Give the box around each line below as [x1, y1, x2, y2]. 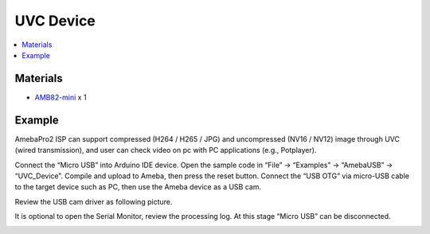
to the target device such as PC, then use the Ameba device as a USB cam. [14, 182, 262, 192]
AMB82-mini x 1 [34, 92, 87, 102]
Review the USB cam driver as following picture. [14, 197, 173, 206]
